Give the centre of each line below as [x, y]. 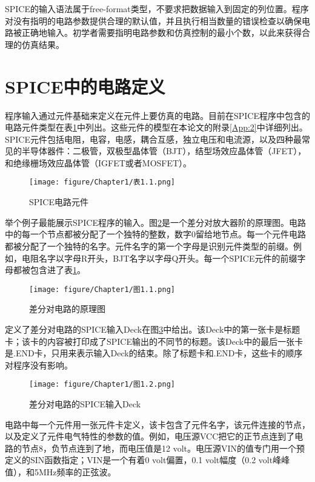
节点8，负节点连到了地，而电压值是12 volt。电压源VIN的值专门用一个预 [163, 448]
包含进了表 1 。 [58, 270]
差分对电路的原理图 [67, 309]
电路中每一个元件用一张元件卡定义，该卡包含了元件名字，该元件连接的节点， [157, 424]
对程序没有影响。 [39, 365]
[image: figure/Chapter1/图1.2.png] [102, 385]
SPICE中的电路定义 [85, 86]
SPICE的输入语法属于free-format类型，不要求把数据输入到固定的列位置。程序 [157, 8]
